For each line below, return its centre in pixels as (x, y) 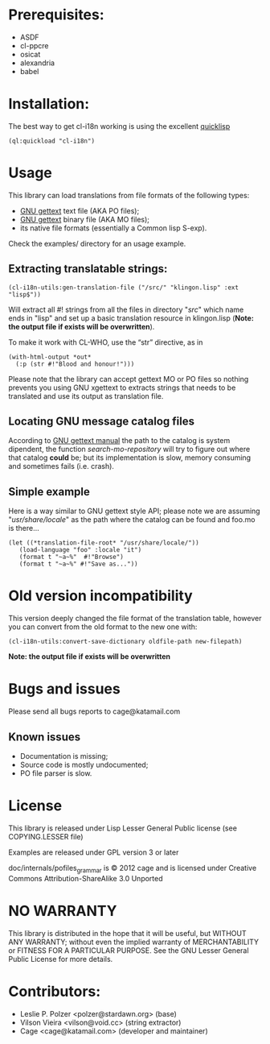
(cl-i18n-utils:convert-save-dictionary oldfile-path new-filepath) (125, 642)
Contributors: (55, 991)
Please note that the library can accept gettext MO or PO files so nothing (129, 379)
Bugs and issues (64, 689)
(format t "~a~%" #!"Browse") (72, 557)
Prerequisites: (56, 15)
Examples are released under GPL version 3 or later (94, 852)
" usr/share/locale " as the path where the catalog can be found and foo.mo (132, 520)
